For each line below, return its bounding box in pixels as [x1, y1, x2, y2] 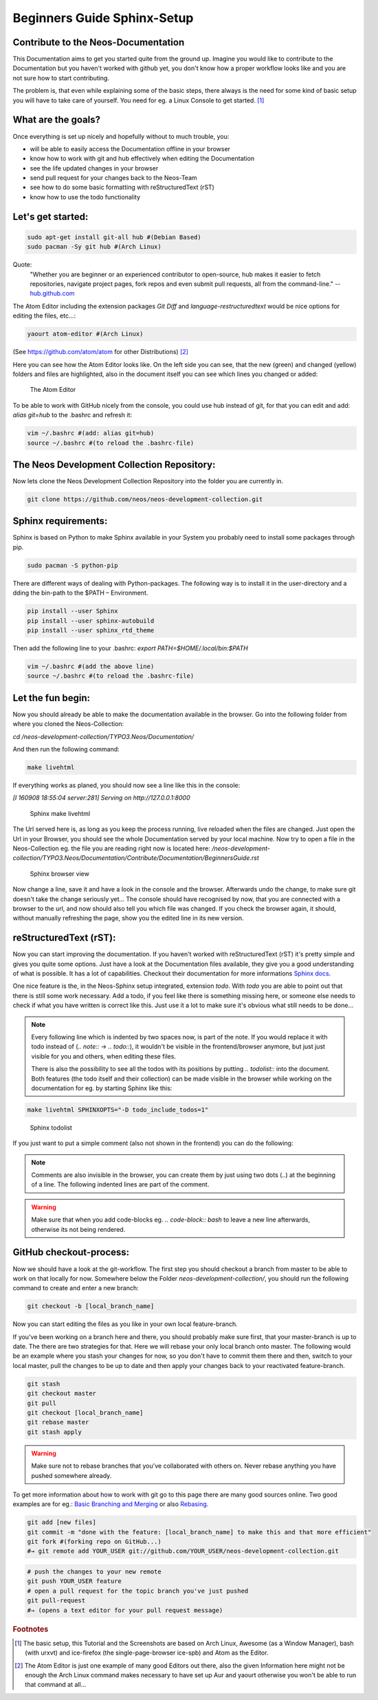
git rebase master [27, 1418, 89, 1426]
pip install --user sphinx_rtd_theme [27, 626, 155, 634]
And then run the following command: [12, 745, 120, 753]
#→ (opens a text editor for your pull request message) [27, 1606, 223, 1614]
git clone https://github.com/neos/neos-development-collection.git [27, 495, 263, 503]
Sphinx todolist [30, 1123, 72, 1132]
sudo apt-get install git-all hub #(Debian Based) [27, 233, 202, 241]
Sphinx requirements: [12, 516, 108, 527]
